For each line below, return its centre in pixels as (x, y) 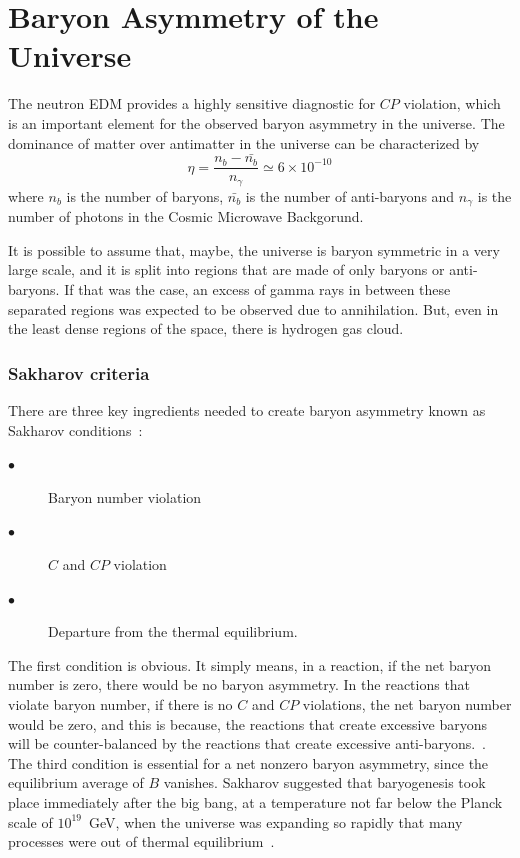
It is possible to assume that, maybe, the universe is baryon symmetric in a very (254, 249)
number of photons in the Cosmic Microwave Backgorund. (186, 216)
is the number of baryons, (145, 195)
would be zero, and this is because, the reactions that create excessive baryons (247, 723)
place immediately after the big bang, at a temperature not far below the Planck (255, 801)
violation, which (452, 103)
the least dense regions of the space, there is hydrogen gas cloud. (206, 328)
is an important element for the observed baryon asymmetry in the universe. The (256, 122)
